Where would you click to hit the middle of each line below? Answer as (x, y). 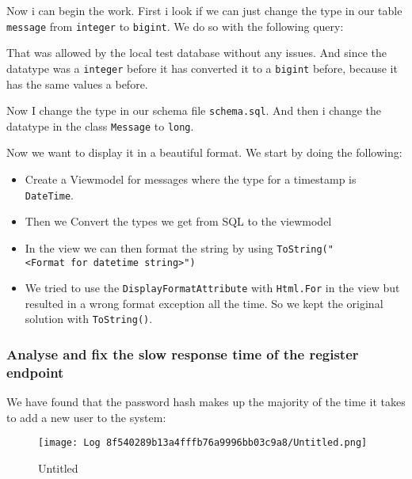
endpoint (35, 372)
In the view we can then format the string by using (149, 247)
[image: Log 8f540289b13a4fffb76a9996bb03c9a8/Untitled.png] (203, 443)
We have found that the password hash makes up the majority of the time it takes (206, 402)
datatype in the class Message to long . (100, 125)
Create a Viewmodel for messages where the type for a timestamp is (191, 179)
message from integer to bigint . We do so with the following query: (175, 26)
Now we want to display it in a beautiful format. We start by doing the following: (204, 152)
